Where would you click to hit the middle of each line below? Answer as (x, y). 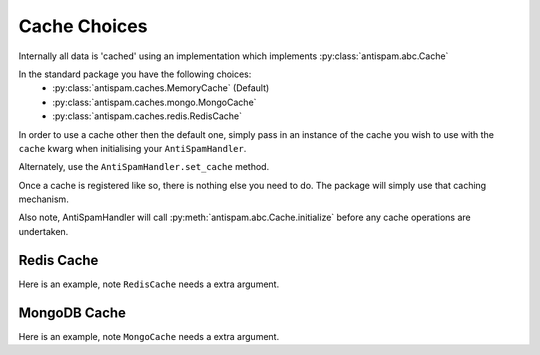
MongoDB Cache (72, 312)
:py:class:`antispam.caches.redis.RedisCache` (147, 116)
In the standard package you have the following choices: (135, 74)
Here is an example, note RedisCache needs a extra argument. (149, 284)
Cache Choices (83, 26)
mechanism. (43, 199)
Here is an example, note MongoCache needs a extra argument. (149, 336)
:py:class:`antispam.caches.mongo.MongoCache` (154, 102)
